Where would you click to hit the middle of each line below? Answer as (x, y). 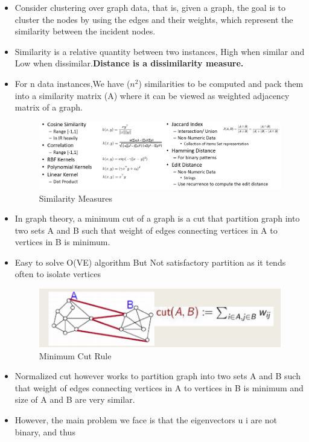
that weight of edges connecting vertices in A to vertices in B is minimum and (159, 387)
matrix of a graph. (49, 107)
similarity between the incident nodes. (85, 31)
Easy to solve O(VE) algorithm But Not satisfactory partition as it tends (150, 262)
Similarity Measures (75, 198)
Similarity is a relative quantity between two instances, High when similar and (160, 51)
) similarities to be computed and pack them (221, 83)
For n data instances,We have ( (72, 83)
